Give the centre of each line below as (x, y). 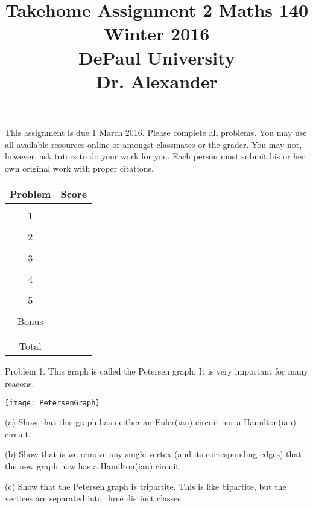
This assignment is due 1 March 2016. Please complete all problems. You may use (156, 132)
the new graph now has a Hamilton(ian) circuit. (93, 465)
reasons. (20, 383)
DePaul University (157, 57)
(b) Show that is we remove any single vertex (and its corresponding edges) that (153, 454)
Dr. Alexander (157, 81)
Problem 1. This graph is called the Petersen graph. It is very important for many (156, 371)
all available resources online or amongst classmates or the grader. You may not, (153, 144)
